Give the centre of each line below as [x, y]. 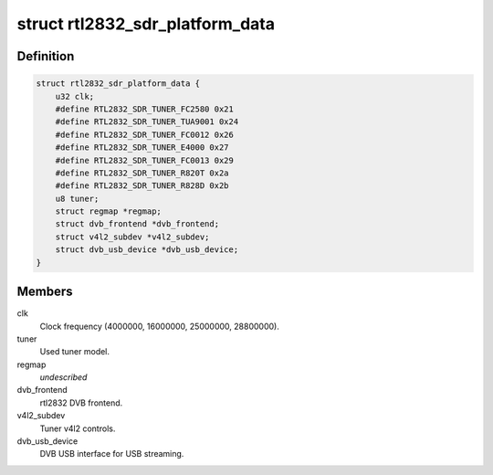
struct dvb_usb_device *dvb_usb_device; [147, 250]
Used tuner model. [74, 352]
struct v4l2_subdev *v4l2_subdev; [132, 237]
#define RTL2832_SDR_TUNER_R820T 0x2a [142, 173]
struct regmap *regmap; [108, 211]
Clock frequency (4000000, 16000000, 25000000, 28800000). [160, 326]
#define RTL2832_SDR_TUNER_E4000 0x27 [142, 148]
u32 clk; [75, 96]
